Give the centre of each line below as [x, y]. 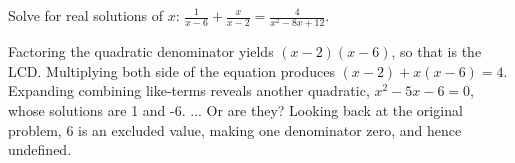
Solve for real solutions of [86, 15]
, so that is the [436, 51]
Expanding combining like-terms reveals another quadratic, [189, 90]
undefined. [40, 149]
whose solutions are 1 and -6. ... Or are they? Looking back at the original [235, 109]
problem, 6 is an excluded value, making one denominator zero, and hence [235, 129]
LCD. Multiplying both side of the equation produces [171, 70]
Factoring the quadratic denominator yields [141, 51]
